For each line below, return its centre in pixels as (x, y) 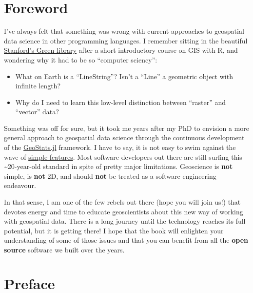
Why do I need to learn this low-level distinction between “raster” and (121, 102)
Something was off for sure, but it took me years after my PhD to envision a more (126, 128)
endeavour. (20, 185)
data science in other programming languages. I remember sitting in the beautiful (126, 40)
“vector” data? (37, 112)
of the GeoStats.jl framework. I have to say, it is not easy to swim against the (120, 147)
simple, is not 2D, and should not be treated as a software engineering (110, 176)
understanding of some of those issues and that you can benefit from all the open (126, 240)
